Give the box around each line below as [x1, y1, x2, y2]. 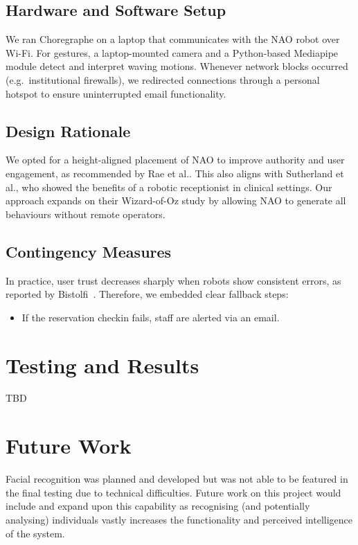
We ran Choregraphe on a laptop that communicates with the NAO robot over [6, 32, 340, 46]
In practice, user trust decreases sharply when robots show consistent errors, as [6, 273, 341, 287]
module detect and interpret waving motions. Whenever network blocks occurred [6, 59, 348, 73]
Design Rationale [6, 120, 131, 141]
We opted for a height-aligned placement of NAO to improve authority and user [6, 152, 345, 167]
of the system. [6, 526, 65, 540]
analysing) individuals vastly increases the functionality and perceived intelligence [6, 512, 353, 526]
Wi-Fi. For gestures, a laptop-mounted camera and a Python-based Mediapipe [6, 45, 339, 60]
